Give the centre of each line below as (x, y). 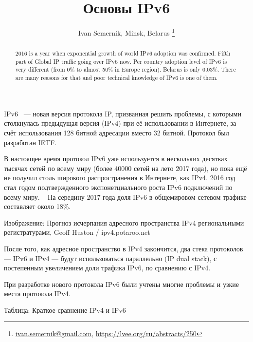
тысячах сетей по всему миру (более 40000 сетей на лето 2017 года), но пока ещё (126, 168)
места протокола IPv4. (37, 294)
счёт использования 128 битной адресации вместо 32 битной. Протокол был (117, 132)
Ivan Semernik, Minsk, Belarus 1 (126, 32)
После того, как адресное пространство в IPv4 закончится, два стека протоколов (124, 248)
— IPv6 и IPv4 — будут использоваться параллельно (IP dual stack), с (110, 258)
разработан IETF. (30, 142)
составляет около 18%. (37, 206)
